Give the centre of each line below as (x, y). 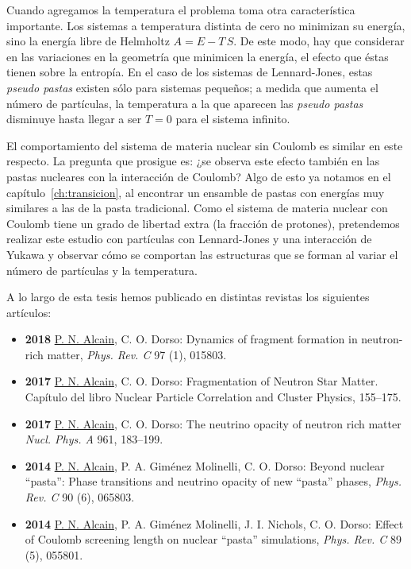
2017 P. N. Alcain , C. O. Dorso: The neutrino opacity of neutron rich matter (213, 423)
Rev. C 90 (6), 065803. (80, 497)
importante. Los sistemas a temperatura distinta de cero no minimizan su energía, (206, 25)
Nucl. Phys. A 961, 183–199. (94, 439)
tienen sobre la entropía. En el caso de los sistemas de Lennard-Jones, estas (190, 72)
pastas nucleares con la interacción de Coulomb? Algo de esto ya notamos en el (199, 176)
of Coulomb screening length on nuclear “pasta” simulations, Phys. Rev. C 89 (213, 539)
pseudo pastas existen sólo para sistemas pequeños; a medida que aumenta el (192, 87)
